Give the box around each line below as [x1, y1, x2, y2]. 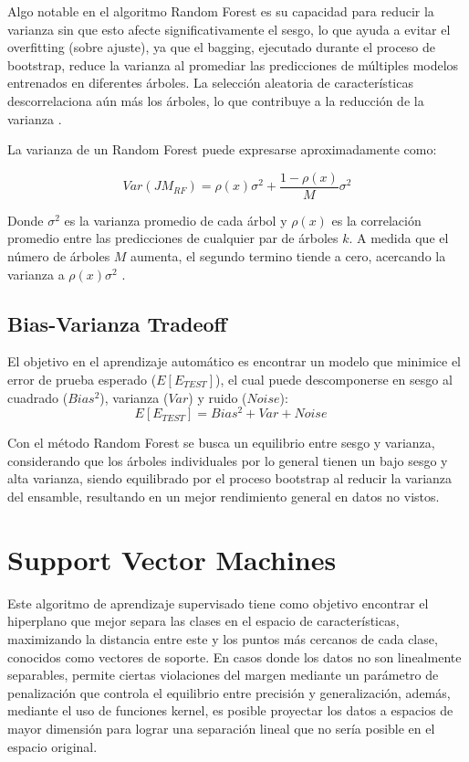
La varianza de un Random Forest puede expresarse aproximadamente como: [7, 140, 437, 159]
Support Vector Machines [7, 540, 337, 577]
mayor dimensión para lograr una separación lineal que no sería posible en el [7, 718, 435, 737]
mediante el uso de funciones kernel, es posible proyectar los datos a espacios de [7, 701, 453, 720]
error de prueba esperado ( [7, 369, 157, 388]
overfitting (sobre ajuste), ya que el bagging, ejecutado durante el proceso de [7, 37, 435, 57]
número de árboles [7, 247, 110, 265]
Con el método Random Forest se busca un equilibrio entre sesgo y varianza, [7, 433, 435, 452]
